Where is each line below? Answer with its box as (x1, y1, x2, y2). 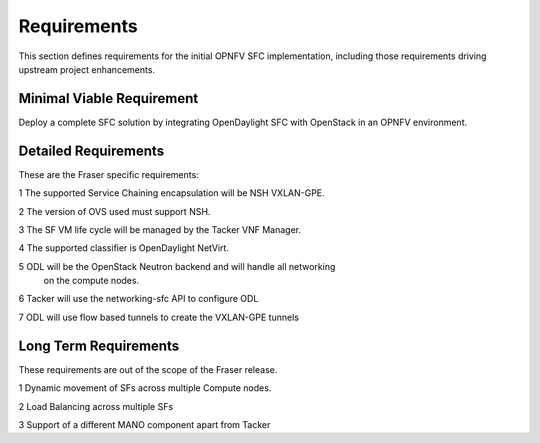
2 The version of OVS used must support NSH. (18, 205, 211, 217)
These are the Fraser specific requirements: (18, 168, 199, 180)
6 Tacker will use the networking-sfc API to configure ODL (18, 293, 259, 305)
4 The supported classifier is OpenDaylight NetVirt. (18, 242, 230, 254)
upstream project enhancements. (18, 63, 155, 75)
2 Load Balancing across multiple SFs (18, 400, 174, 412)
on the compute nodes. (43, 275, 140, 287)
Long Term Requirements (18, 337, 180, 354)
